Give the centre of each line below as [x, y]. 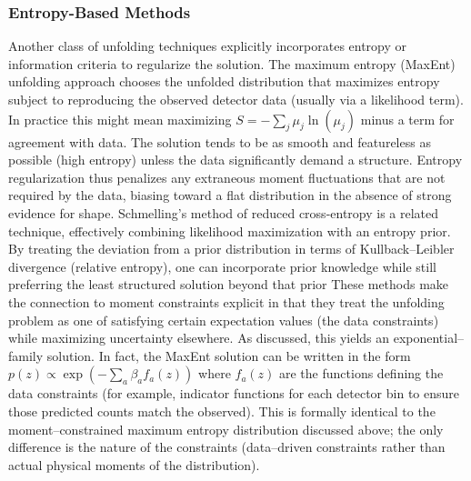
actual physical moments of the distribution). [134, 464]
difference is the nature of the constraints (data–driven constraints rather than [227, 447]
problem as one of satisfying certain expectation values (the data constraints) [224, 320]
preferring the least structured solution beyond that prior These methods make [229, 284]
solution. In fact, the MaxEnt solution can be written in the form [229, 355]
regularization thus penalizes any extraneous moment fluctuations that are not [227, 177]
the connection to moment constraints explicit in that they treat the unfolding [226, 301]
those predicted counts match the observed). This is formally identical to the [222, 411]
